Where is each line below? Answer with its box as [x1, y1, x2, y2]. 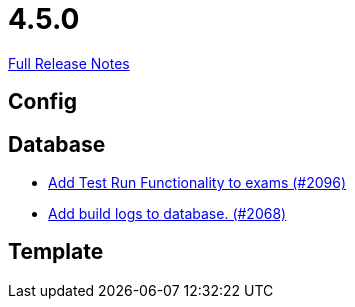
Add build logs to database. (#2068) [48, 205, 287, 223]
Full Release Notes [8, 54, 130, 72]
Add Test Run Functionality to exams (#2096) [48, 174, 347, 192]
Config [8, 89, 77, 115]
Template [8, 239, 104, 265]
